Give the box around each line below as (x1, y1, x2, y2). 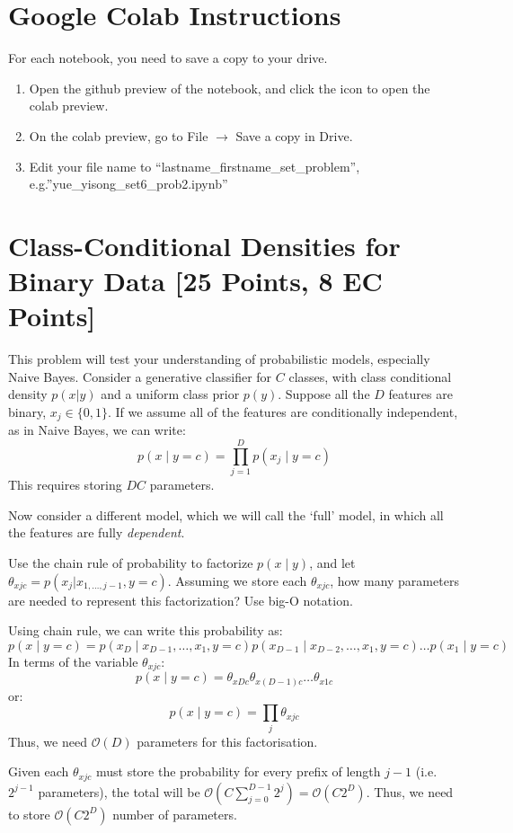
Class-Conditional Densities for (8, 226, 401, 263)
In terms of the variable (8, 651, 138, 670)
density (8, 385, 48, 403)
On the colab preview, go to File (29, 126, 208, 145)
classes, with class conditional (288, 367, 452, 385)
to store (8, 804, 50, 823)
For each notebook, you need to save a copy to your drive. (8, 49, 328, 67)
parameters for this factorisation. (137, 731, 318, 750)
